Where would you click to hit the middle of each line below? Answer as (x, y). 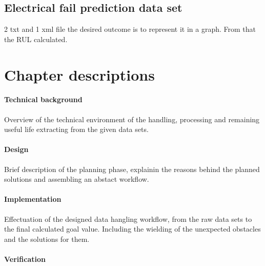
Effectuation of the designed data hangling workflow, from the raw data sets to (128, 218)
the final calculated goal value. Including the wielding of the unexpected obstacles (132, 229)
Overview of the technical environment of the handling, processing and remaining (132, 119)
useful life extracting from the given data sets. (76, 129)
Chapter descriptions (79, 74)
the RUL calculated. (36, 39)
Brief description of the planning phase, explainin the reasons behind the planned (132, 169)
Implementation (33, 199)
